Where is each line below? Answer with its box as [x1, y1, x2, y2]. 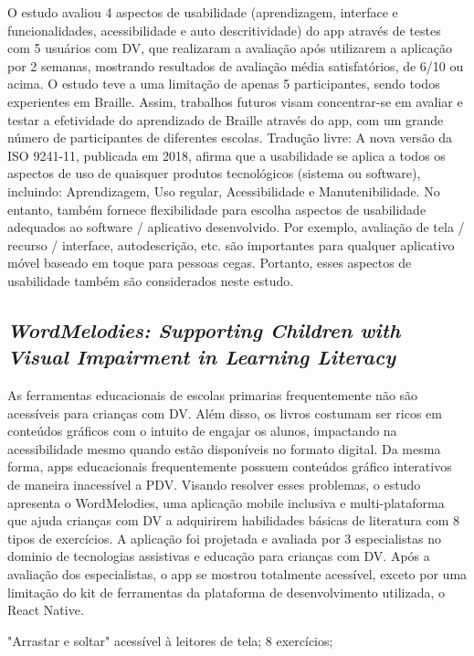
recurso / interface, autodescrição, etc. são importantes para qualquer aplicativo [7, 235, 455, 254]
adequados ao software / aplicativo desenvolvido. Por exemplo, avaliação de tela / [7, 217, 465, 237]
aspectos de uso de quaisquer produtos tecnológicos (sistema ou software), [7, 164, 421, 183]
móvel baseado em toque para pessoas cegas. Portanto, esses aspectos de [7, 253, 412, 272]
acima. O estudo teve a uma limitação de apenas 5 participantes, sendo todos [7, 74, 440, 93]
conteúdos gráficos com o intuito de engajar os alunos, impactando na [7, 421, 397, 440]
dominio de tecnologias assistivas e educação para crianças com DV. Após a [7, 546, 430, 566]
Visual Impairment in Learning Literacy [7, 343, 395, 371]
